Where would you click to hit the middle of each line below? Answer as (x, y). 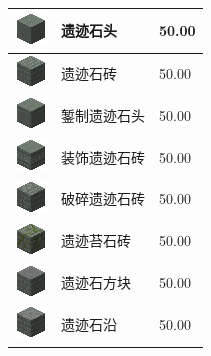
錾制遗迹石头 (103, 114)
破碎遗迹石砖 (103, 198)
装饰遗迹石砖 (103, 156)
